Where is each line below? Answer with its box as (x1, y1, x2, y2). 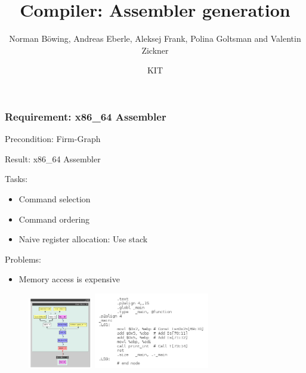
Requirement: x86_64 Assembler (5, 109, 166, 124)
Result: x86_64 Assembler (5, 152, 101, 165)
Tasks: (5, 172, 28, 185)
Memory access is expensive (18, 273, 120, 285)
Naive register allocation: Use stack (18, 233, 148, 245)
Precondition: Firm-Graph (5, 132, 101, 145)
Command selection (18, 192, 91, 205)
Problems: (5, 252, 41, 265)
